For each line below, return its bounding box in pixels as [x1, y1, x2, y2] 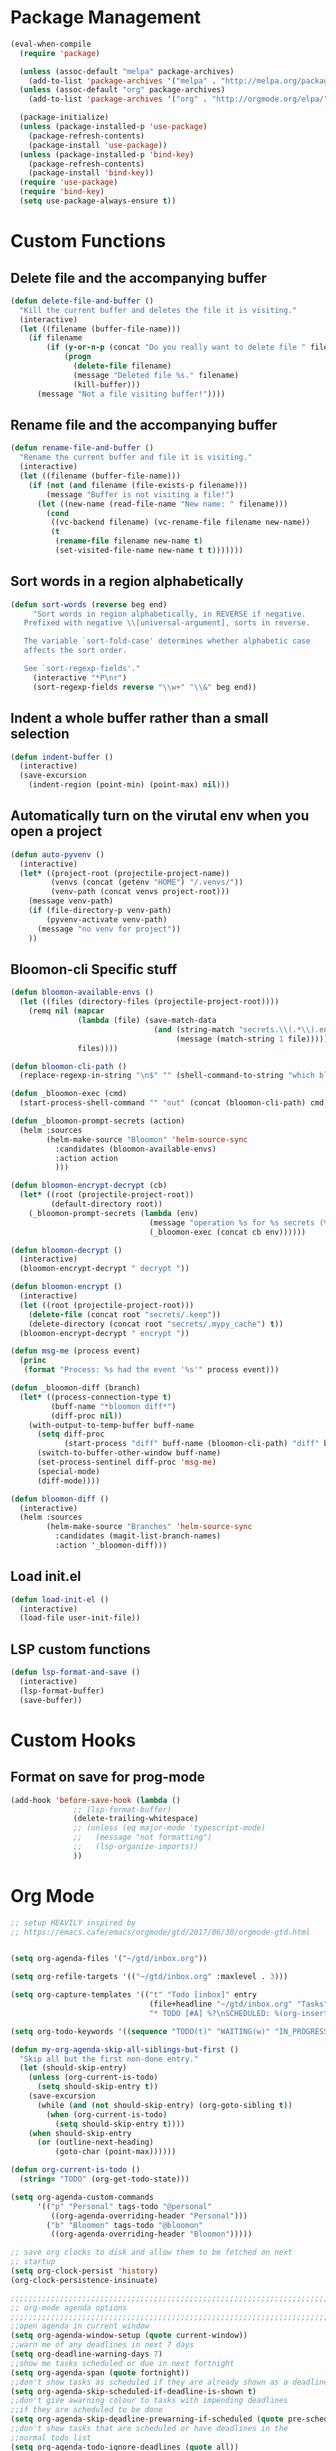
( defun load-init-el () [10, 1594, 110, 1605]
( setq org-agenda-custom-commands [10, 2192, 155, 2202]
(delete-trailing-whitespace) [73, 1814, 199, 1824]
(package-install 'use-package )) [28, 140, 168, 150]
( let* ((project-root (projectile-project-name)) [19, 868, 230, 878]
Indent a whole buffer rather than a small [10, 710, 269, 727]
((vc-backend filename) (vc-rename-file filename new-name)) [50, 517, 311, 528]
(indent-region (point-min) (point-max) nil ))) [28, 780, 230, 790]
